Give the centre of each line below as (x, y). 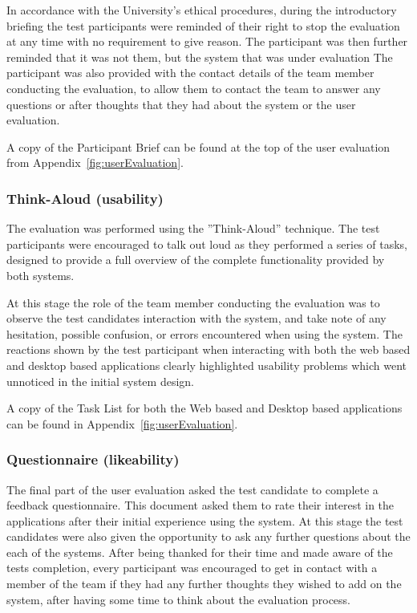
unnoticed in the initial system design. (100, 381)
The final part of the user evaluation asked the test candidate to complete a (192, 489)
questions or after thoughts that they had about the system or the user (181, 104)
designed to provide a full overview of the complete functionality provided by (196, 260)
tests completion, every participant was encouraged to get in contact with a (192, 568)
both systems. (40, 275)
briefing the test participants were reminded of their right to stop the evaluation (203, 25)
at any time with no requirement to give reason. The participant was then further (207, 41)
